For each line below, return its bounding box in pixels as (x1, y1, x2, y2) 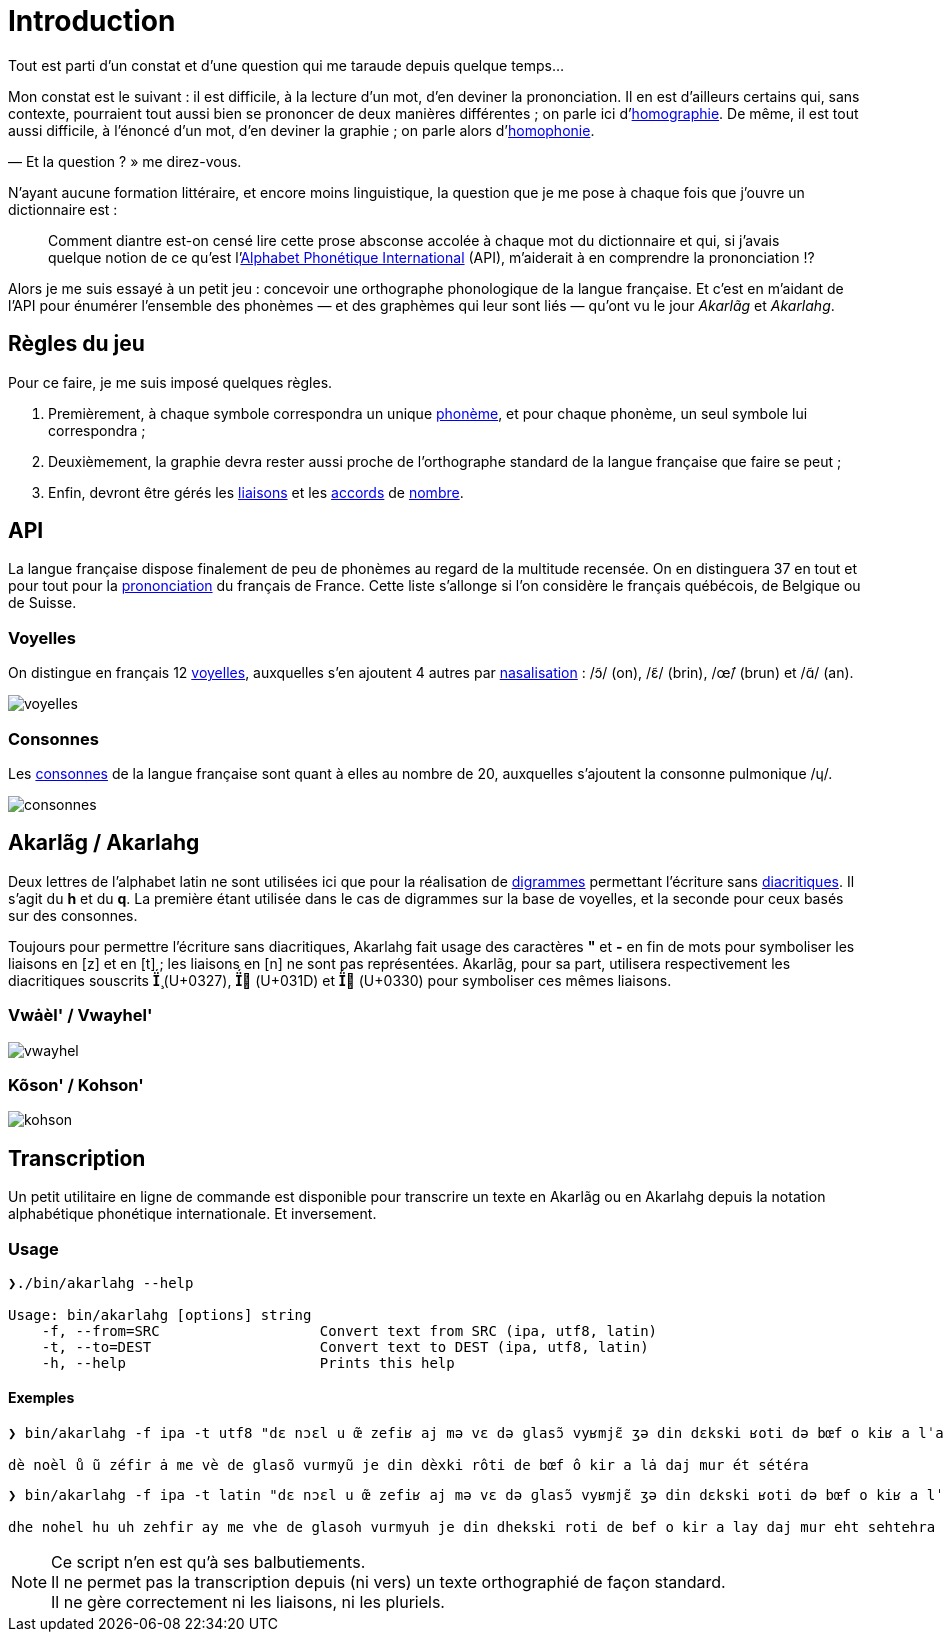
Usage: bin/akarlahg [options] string (8, 1306, 312, 1323)
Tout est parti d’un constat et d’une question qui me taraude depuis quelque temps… (8, 56, 565, 74)
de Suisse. (8, 594, 77, 612)
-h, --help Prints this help (41, 1354, 455, 1371)
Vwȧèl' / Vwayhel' (8, 1005, 153, 1026)
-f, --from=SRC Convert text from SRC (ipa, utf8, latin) (41, 1322, 658, 1339)
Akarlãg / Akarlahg (8, 830, 200, 856)
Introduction (8, 4, 176, 38)
